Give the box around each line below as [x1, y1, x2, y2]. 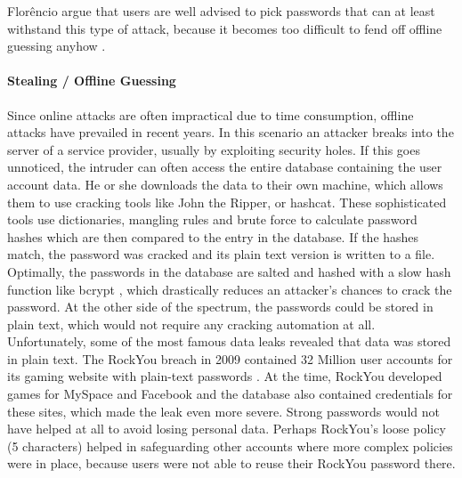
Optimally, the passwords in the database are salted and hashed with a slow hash [7, 262, 451, 280]
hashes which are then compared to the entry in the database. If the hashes [7, 227, 419, 246]
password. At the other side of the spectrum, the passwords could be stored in [7, 297, 434, 316]
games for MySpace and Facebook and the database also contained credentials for [7, 385, 453, 403]
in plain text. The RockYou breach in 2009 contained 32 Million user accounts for [7, 349, 453, 368]
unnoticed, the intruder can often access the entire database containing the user [7, 158, 442, 176]
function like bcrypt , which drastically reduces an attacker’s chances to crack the [7, 280, 452, 298]
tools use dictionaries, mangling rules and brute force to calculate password [7, 210, 417, 229]
